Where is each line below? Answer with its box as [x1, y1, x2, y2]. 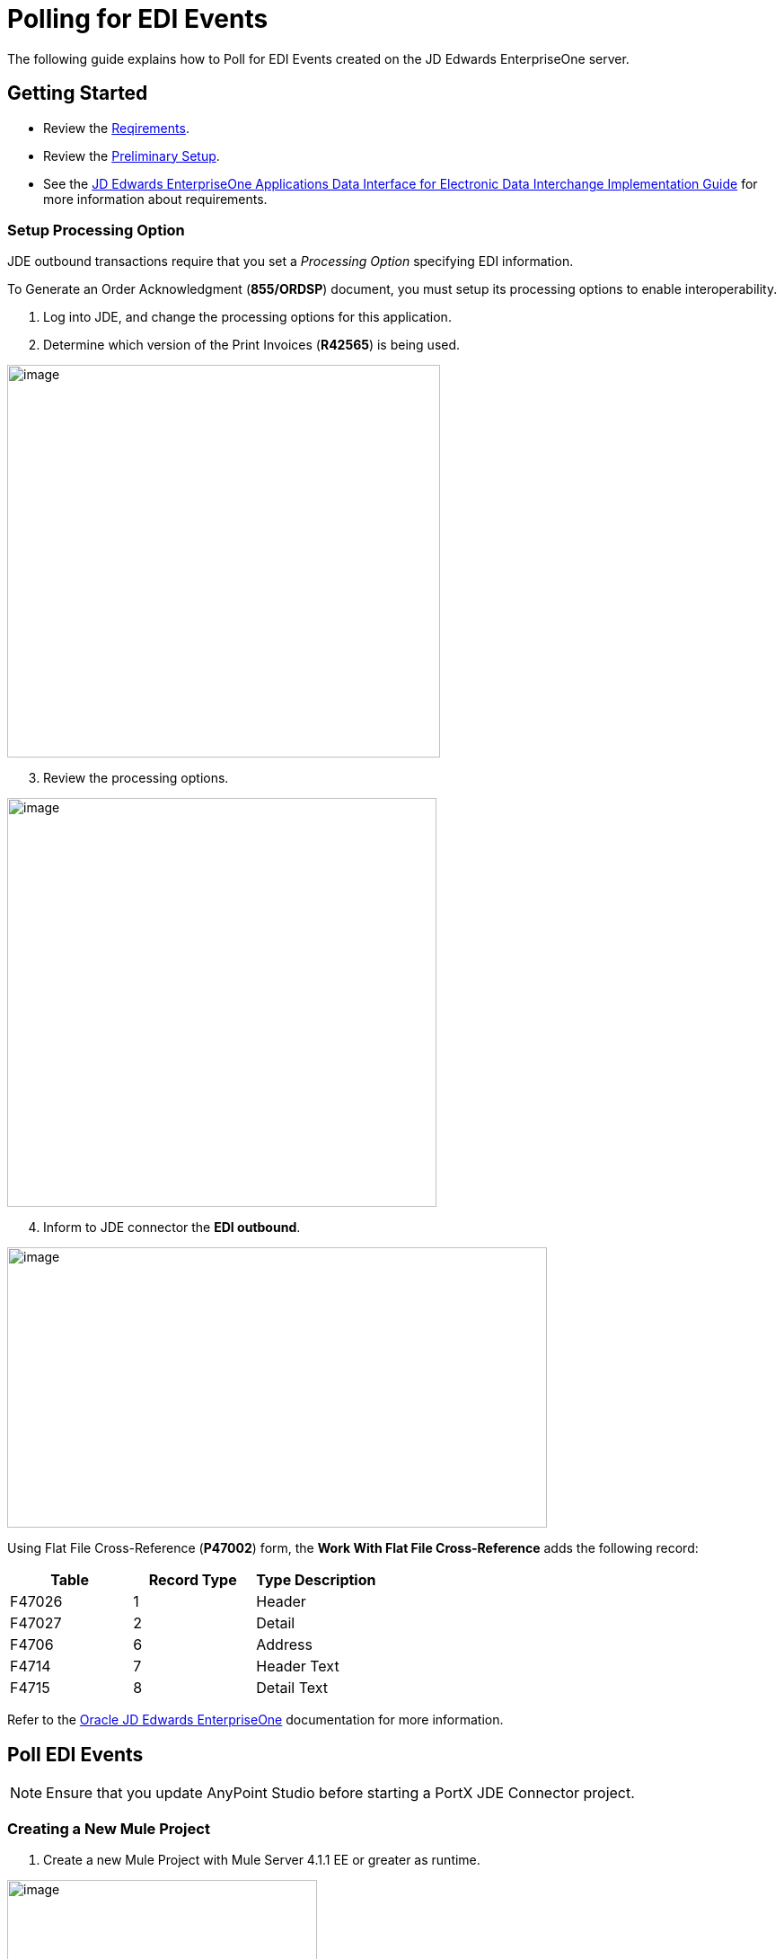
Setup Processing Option [7, 220, 185, 239]
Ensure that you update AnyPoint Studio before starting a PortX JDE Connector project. [46, 1784, 635, 1803]
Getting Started [7, 82, 148, 105]
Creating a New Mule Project [7, 1819, 210, 1838]
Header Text [256, 1657, 339, 1676]
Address [256, 1635, 313, 1654]
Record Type [148, 1571, 237, 1590]
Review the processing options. [43, 770, 229, 786]
